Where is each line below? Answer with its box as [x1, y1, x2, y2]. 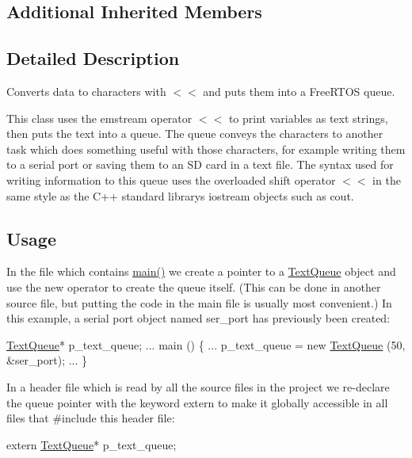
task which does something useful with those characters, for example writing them [6, 140, 406, 157]
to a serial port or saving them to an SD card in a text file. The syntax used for [6, 156, 394, 173]
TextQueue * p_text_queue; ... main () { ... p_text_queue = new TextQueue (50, [6, 336, 406, 353]
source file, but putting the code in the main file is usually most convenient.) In [6, 294, 392, 311]
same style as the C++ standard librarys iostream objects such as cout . [6, 187, 354, 204]
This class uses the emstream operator [6, 109, 193, 126]
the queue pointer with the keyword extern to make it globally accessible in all [6, 394, 388, 410]
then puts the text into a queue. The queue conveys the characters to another [6, 125, 383, 142]
